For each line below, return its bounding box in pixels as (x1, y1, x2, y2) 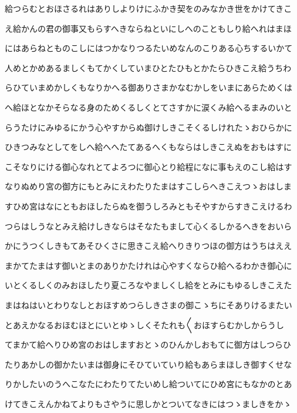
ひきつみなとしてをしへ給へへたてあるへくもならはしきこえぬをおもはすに (5, 141, 292, 153)
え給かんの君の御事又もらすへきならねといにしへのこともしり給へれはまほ (5, 22, 292, 34)
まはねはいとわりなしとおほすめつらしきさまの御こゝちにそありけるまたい (5, 298, 292, 311)
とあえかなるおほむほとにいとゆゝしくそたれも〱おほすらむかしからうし (5, 318, 284, 331)
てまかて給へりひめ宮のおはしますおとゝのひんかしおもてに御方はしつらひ (5, 338, 291, 351)
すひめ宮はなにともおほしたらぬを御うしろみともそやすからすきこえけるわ (5, 199, 292, 212)
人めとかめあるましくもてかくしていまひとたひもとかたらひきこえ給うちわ (5, 61, 292, 74)
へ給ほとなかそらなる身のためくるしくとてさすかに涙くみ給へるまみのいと (5, 101, 292, 113)
